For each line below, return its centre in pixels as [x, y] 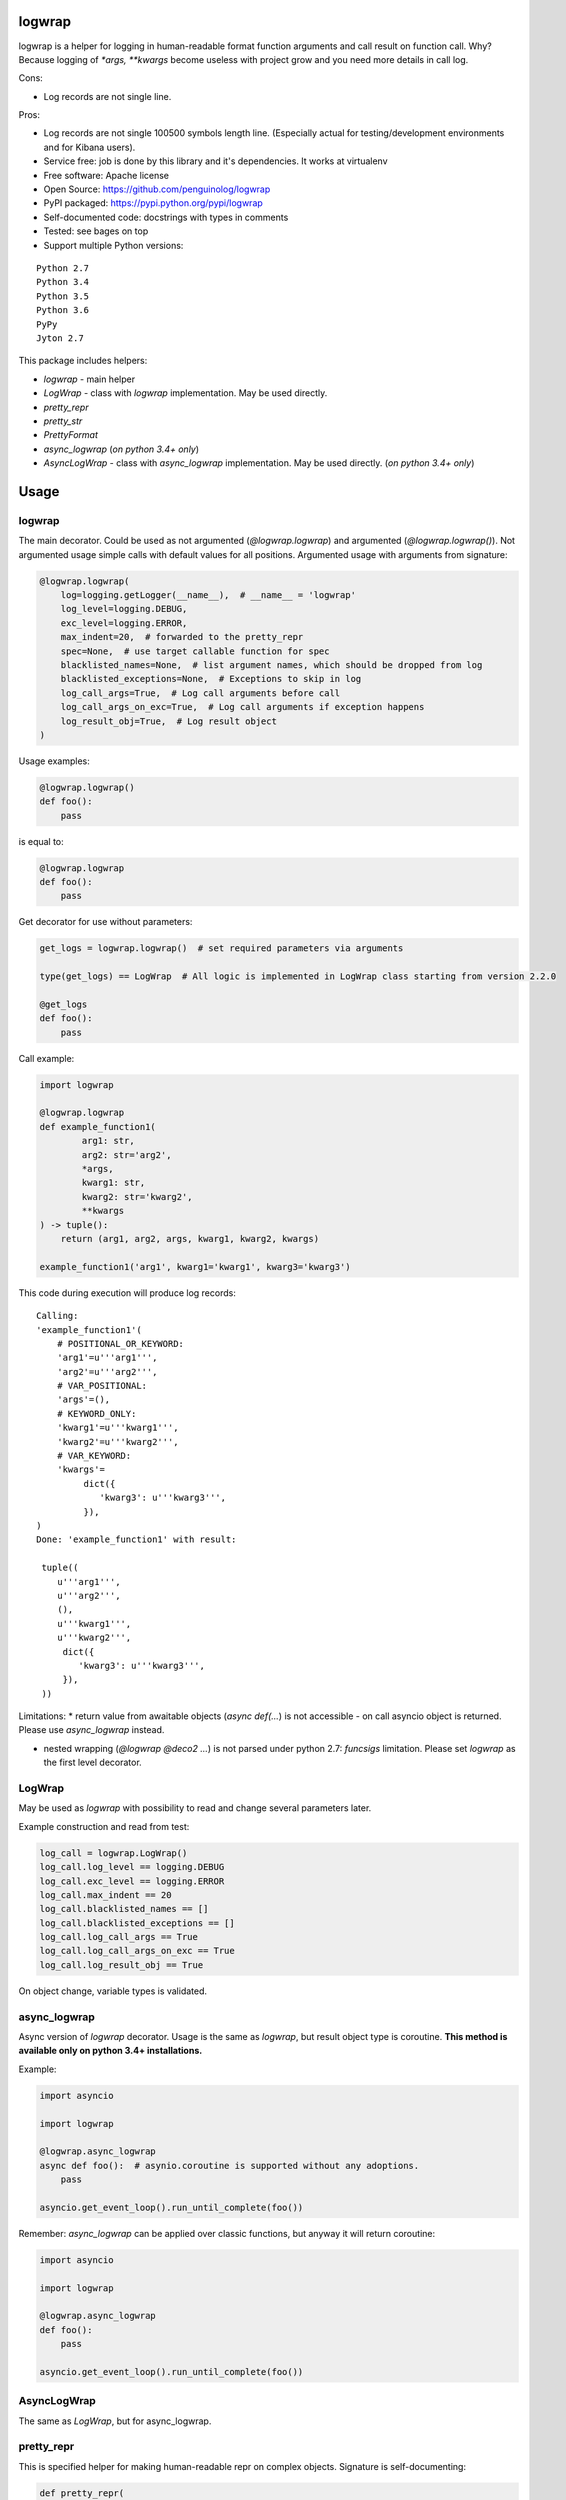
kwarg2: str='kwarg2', [137, 1196]
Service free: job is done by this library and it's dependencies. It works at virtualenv [216, 161]
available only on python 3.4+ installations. [110, 2051]
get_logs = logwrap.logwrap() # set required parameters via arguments [221, 948]
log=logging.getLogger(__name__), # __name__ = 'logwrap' [208, 594]
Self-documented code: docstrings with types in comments [166, 217]
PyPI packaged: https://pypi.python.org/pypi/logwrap [153, 203]
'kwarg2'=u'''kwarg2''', [117, 1441]
